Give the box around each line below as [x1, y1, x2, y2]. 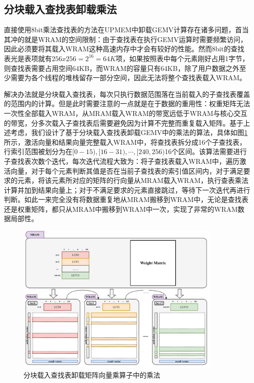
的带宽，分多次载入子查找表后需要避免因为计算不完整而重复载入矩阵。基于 [4, 117, 243, 128]
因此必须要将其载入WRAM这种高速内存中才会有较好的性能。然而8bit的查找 [4, 44, 245, 54]
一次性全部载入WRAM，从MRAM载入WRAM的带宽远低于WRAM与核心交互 [4, 108, 248, 118]
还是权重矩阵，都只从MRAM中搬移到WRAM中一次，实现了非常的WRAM [4, 203, 238, 214]
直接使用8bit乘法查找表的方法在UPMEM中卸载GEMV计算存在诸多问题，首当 [4, 24, 249, 35]
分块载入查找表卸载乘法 [4, 1, 117, 17]
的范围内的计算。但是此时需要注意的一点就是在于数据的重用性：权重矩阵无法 [4, 98, 250, 109]
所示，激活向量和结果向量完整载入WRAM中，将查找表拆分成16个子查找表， [4, 136, 247, 147]
